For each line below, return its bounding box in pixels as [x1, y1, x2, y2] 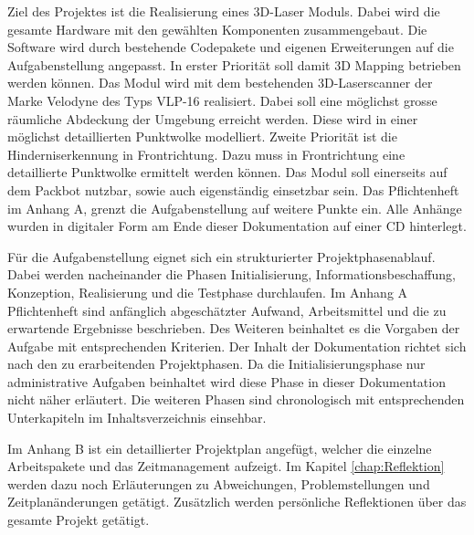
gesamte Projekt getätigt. [7, 510, 150, 530]
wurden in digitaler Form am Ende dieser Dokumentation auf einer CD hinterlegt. [7, 216, 467, 236]
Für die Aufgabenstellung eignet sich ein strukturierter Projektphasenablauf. [7, 247, 436, 266]
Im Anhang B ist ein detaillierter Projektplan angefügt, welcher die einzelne [7, 438, 432, 457]
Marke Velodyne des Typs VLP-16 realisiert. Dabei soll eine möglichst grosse [7, 90, 437, 110]
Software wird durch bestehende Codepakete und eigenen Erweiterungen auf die [7, 37, 454, 57]
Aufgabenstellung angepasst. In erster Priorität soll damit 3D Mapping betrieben [7, 55, 461, 74]
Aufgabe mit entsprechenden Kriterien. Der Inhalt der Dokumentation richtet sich [7, 336, 467, 355]
